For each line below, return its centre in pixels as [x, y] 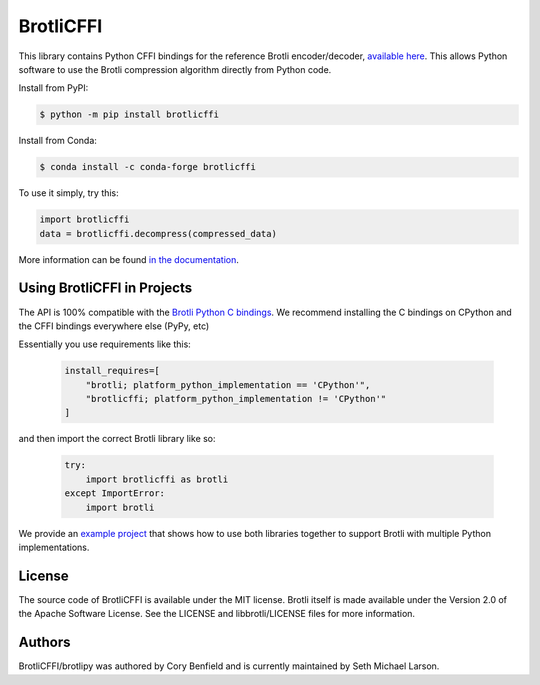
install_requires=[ [112, 371]
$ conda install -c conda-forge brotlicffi [148, 167]
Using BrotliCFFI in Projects [105, 288]
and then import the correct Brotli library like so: [117, 439]
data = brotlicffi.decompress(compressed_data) [158, 233]
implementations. [54, 547]
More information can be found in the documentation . [129, 259]
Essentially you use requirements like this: [105, 344]
